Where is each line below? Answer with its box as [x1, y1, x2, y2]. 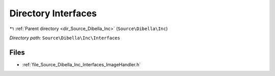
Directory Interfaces [9, 8, 97, 19]
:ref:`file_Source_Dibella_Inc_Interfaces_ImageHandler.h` [22, 61, 141, 67]
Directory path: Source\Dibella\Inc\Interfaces [9, 35, 121, 41]
